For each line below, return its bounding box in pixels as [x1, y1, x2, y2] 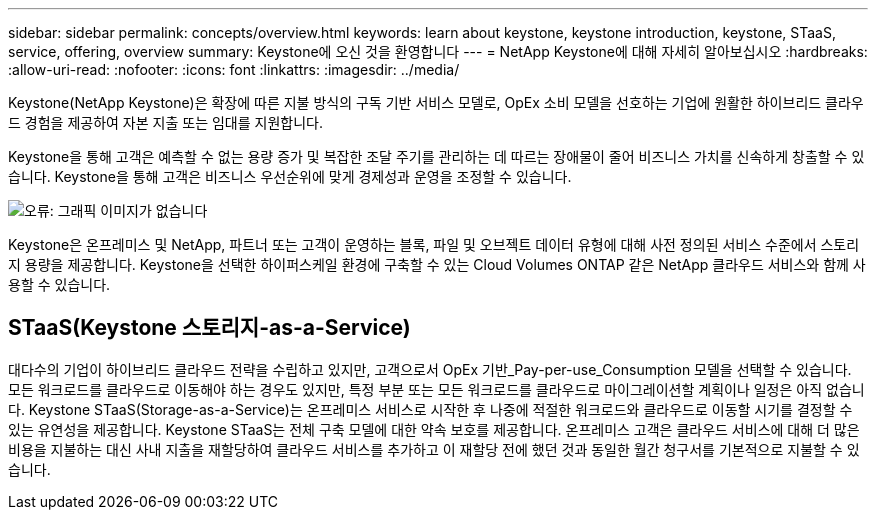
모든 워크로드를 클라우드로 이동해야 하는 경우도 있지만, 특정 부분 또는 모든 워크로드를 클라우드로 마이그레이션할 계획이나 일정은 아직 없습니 [8, 380, 865, 398]
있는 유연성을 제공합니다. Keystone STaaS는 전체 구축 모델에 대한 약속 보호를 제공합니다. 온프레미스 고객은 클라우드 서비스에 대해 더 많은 [8, 420, 860, 438]
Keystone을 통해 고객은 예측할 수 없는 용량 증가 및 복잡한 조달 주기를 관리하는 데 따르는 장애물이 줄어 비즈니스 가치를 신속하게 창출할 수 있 [8, 148, 865, 165]
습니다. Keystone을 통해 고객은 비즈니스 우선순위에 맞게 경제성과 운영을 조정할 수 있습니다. [8, 168, 572, 185]
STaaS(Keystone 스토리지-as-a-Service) [8, 315, 411, 341]
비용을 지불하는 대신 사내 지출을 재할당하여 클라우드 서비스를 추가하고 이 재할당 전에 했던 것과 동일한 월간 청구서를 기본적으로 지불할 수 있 [8, 440, 860, 458]
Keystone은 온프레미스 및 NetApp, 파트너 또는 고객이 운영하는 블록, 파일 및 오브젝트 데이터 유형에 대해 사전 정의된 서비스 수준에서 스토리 [8, 236, 860, 253]
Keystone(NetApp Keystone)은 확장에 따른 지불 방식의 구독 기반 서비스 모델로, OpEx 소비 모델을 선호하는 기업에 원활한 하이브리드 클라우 [8, 94, 864, 111]
